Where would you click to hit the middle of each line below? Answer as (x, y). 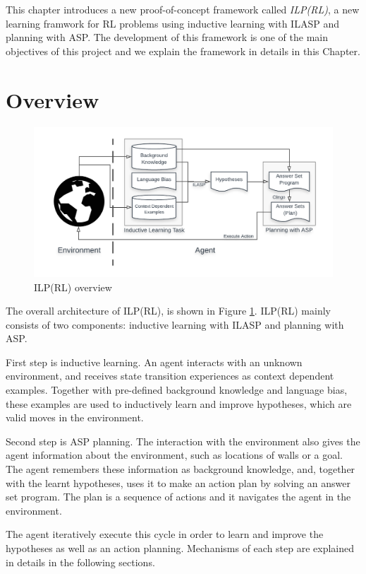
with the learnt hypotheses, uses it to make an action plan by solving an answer (178, 482)
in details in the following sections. (80, 562)
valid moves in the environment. (75, 417)
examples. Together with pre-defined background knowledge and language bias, (177, 390)
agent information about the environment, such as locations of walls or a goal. (174, 455)
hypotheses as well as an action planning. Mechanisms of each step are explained (180, 548)
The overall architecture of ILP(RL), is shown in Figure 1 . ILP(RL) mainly (168, 311)
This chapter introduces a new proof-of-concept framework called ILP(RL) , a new (183, 9)
